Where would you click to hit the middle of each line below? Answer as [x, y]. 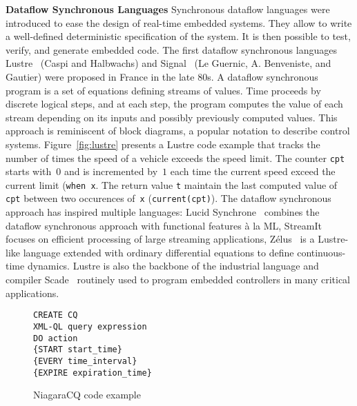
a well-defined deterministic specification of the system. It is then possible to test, [178, 36]
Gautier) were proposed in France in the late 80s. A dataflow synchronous [162, 76]
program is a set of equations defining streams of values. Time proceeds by [163, 90]
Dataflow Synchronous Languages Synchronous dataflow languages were [168, 9]
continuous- [321, 252]
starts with [29, 171]
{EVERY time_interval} [85, 361]
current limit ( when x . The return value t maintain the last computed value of [172, 184]
